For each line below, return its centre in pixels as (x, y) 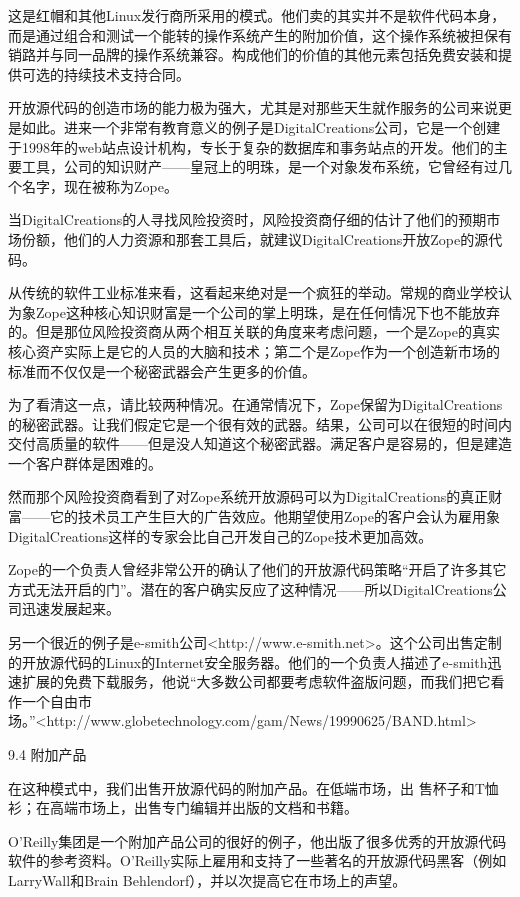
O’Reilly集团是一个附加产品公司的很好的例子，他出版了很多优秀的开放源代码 (257, 840)
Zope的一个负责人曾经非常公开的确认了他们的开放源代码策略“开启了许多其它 (257, 569)
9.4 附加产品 (47, 754)
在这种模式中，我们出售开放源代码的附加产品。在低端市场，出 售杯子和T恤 (253, 787)
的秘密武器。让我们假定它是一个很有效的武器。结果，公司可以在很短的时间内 (260, 423)
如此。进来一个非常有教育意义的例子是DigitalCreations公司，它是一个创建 (261, 126)
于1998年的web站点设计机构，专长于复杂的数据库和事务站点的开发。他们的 (251, 146)
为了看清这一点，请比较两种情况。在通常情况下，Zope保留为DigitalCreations (255, 404)
